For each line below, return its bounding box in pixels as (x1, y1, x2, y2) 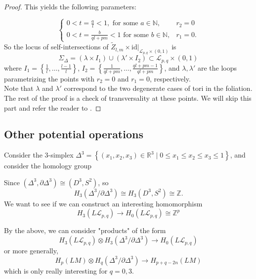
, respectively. (149, 73, 191, 83)
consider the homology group (4, 160, 92, 171)
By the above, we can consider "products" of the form (4, 225, 166, 236)
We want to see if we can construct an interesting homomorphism (4, 198, 203, 208)
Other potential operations (4, 126, 143, 142)
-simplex (48, 150, 74, 160)
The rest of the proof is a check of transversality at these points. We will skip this (4, 92, 252, 103)
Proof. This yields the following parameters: (4, 1, 136, 11)
